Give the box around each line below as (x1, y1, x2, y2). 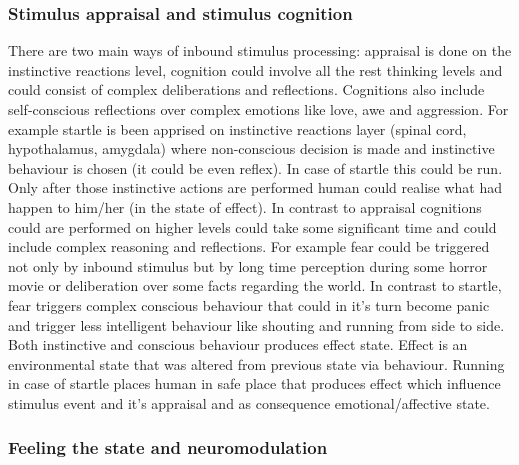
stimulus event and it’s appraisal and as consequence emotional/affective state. (8, 392, 490, 413)
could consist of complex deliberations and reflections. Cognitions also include (8, 79, 485, 100)
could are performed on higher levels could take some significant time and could (8, 216, 497, 237)
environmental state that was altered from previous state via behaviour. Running (8, 353, 505, 374)
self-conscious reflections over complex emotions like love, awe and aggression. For (8, 99, 509, 119)
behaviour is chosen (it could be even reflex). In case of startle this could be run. (8, 157, 503, 178)
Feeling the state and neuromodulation (8, 435, 328, 460)
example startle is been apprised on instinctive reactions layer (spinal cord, (8, 118, 467, 139)
